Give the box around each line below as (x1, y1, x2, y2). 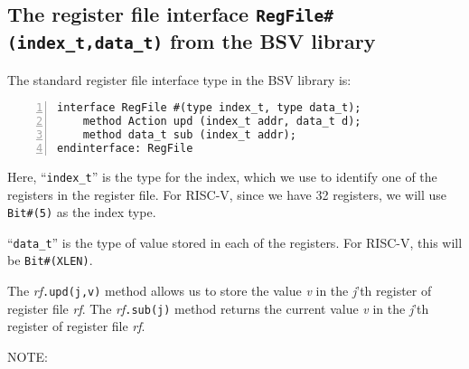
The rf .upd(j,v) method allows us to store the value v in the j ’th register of (7, 281, 432, 300)
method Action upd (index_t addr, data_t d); (82, 115, 361, 128)
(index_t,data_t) (7, 33, 163, 53)
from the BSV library (169, 27, 376, 55)
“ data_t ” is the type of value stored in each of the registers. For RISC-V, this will (7, 232, 463, 251)
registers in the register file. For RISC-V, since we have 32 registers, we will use (7, 184, 447, 203)
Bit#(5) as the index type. (7, 203, 156, 222)
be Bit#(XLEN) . (7, 251, 93, 270)
